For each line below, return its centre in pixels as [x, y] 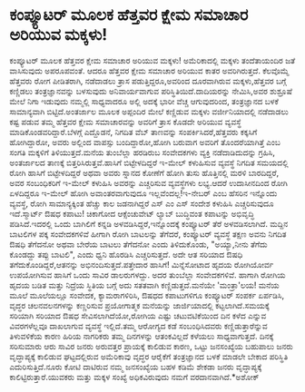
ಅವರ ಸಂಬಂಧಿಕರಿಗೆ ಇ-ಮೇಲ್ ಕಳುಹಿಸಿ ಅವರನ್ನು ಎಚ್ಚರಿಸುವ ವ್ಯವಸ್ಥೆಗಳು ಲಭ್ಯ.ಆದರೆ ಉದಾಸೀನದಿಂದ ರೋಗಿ [148, 182]
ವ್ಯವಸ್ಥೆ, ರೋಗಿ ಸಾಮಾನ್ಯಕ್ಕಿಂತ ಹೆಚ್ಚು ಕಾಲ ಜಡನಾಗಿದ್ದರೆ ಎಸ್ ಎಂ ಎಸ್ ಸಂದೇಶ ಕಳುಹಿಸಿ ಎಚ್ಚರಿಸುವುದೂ [142, 203]
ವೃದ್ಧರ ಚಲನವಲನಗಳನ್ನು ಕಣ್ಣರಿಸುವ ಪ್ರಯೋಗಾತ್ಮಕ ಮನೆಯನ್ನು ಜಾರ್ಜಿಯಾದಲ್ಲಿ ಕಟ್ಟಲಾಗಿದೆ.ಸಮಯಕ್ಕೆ [139, 305]
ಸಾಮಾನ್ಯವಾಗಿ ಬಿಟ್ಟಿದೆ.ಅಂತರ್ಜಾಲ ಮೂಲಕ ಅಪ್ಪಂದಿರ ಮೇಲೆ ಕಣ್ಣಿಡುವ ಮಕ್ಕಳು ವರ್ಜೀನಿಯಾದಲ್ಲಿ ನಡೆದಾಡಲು [149, 111]
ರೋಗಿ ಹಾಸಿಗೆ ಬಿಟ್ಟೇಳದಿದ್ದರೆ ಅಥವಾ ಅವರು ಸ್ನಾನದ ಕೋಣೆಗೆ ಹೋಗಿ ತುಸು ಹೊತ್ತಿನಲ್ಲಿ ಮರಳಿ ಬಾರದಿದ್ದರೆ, [144, 172]
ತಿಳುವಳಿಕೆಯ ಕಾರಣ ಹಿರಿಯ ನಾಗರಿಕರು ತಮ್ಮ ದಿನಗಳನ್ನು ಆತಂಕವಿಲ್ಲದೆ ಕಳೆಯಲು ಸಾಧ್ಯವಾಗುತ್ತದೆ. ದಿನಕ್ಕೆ [142, 336]
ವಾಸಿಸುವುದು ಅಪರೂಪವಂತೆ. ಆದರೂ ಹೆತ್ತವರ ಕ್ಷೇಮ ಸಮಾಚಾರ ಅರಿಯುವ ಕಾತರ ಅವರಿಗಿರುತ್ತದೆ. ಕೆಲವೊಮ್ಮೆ [149, 70]
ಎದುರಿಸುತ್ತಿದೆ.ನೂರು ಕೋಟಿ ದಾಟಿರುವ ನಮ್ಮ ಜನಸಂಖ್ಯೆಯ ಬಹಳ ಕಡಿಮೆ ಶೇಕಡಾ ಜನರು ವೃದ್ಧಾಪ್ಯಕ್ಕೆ [136, 367]
